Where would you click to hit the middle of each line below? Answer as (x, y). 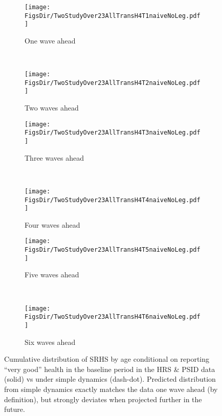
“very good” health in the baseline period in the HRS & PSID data (110, 369)
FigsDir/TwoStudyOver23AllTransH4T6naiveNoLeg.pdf (113, 317)
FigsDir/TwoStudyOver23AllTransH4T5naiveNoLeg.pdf (113, 250)
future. (15, 409)
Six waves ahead (50, 342)
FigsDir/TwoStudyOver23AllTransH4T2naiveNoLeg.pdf (113, 83)
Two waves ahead (52, 108)
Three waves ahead (54, 157)
